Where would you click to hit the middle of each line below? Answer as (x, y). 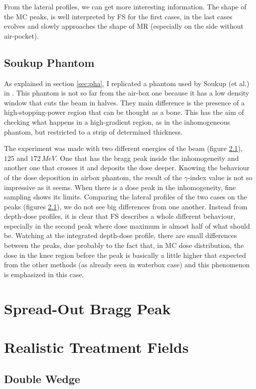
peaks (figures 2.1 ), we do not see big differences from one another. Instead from (126, 206)
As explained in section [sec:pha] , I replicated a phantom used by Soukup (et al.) (127, 83)
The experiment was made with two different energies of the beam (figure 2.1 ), (123, 148)
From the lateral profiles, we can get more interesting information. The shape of (125, 6)
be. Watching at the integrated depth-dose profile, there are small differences (121, 235)
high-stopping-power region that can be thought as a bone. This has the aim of (124, 112)
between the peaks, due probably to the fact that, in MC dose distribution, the (124, 245)
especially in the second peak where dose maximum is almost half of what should (127, 225)
